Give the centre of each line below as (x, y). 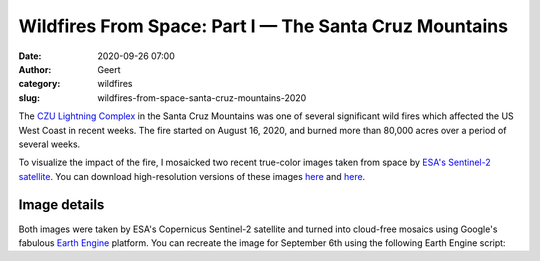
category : (39, 84)
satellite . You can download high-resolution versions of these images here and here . (192, 176)
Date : (30, 56)
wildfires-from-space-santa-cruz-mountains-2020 (202, 97)
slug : (29, 97)
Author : (35, 69)
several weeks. (49, 144)
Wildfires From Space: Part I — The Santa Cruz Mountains (263, 26)
